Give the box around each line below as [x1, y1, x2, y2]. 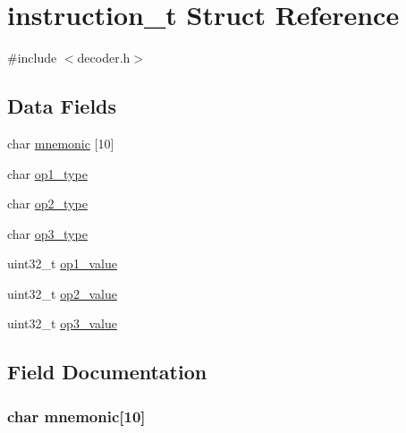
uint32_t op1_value [7, 254, 117, 273]
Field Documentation [7, 358, 207, 386]
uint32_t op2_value [7, 284, 117, 302]
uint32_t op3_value [7, 314, 117, 333]
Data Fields [7, 92, 117, 120]
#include [7, 48, 57, 67]
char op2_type [7, 194, 88, 213]
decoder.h [77, 48, 131, 67]
